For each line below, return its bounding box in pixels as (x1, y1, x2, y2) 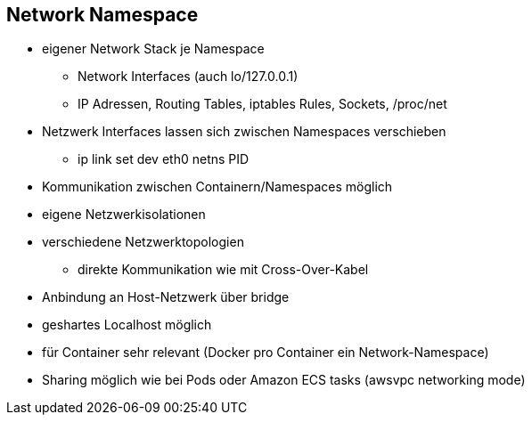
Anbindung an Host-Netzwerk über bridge (42, 289, 290, 305)
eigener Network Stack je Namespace (42, 41, 265, 57)
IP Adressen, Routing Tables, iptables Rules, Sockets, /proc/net (78, 96, 447, 112)
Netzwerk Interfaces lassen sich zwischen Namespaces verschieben (42, 124, 446, 140)
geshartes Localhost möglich (42, 317, 212, 333)
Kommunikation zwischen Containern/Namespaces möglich (42, 179, 393, 195)
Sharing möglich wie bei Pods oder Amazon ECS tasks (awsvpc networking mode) (42, 372, 526, 388)
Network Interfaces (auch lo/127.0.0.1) (78, 69, 299, 85)
